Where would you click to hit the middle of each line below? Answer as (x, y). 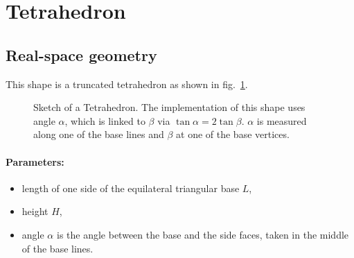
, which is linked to (105, 120)
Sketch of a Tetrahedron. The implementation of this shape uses (169, 107)
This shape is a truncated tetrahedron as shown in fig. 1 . (127, 84)
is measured (282, 120)
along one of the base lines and (99, 134)
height (35, 211)
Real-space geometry (81, 54)
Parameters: (35, 161)
